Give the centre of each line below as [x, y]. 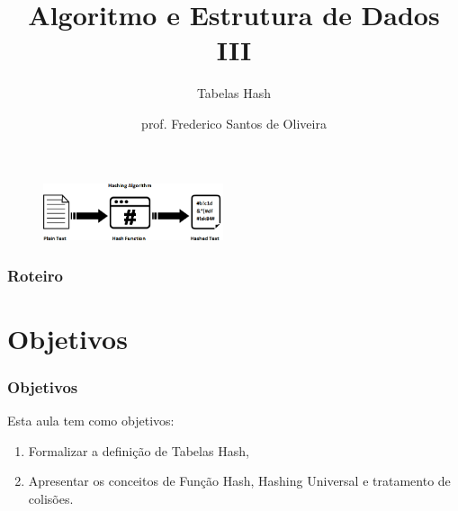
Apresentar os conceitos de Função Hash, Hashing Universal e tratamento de [239, 481]
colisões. [51, 498]
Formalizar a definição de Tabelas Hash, [139, 450]
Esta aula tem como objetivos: [91, 421]
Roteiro [35, 275]
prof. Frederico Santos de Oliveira [234, 123]
